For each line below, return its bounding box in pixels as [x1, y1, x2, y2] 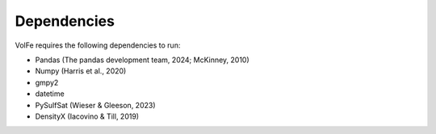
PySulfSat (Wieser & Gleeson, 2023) [35, 100, 157, 110]
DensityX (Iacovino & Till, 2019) [35, 111, 140, 121]
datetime [35, 89, 65, 98]
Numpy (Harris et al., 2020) [35, 66, 127, 76]
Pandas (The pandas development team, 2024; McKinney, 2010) [35, 55, 249, 65]
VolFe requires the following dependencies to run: [15, 40, 181, 50]
